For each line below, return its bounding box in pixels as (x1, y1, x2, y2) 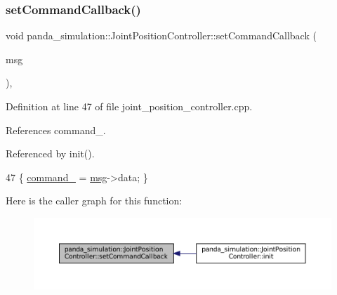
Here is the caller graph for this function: (6, 193, 183, 208)
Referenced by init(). (6, 146, 95, 161)
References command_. (6, 122, 106, 137)
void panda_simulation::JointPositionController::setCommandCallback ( (6, 28, 317, 43)
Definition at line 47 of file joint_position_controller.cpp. (6, 99, 253, 113)
